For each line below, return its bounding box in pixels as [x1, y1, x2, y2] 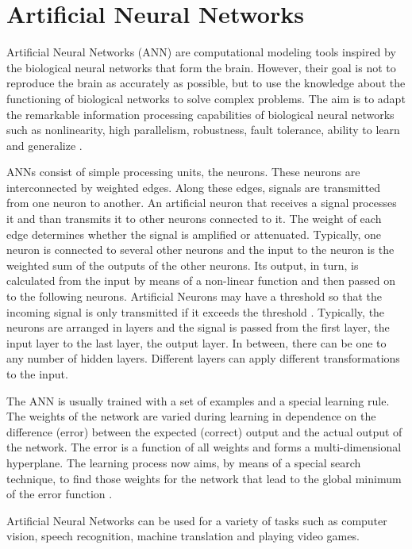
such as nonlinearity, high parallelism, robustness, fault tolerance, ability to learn [6, 121, 400, 138]
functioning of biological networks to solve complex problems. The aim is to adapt [6, 90, 406, 106]
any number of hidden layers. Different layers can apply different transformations [6, 350, 400, 367]
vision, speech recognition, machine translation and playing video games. [6, 528, 360, 544]
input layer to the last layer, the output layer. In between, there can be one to [6, 334, 387, 351]
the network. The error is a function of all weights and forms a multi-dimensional [6, 439, 402, 455]
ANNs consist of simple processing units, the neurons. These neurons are [6, 163, 360, 180]
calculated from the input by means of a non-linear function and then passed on [6, 272, 395, 289]
